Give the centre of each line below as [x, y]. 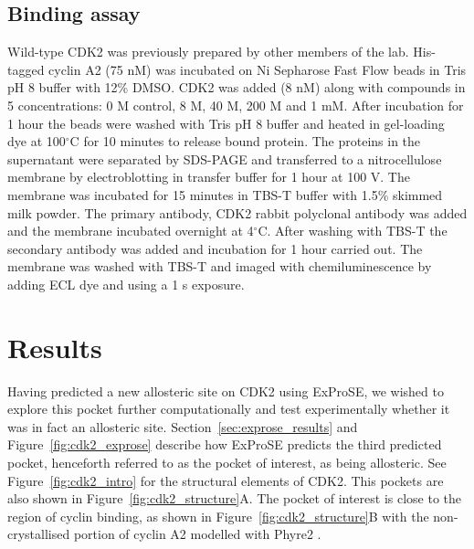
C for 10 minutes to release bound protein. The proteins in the [245, 141]
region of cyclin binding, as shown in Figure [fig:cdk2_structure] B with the [218, 516]
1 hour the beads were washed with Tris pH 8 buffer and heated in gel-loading [226, 123]
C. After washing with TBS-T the [353, 231]
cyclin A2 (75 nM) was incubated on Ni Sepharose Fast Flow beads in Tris [258, 69]
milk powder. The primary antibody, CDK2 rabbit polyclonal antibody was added [237, 212]
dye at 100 [37, 141]
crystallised [39, 534]
